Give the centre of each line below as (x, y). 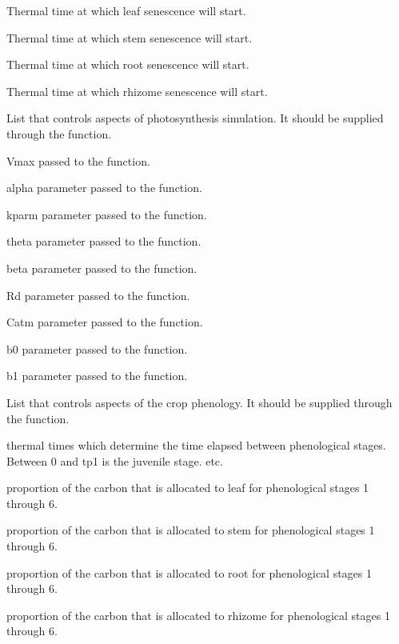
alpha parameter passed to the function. (104, 188)
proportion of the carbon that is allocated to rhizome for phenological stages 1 (198, 615)
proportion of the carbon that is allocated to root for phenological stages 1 (190, 572)
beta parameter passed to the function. (102, 268)
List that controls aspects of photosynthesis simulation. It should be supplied (195, 118)
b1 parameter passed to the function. (97, 376)
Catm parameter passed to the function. (105, 322)
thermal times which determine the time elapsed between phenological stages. (196, 445)
